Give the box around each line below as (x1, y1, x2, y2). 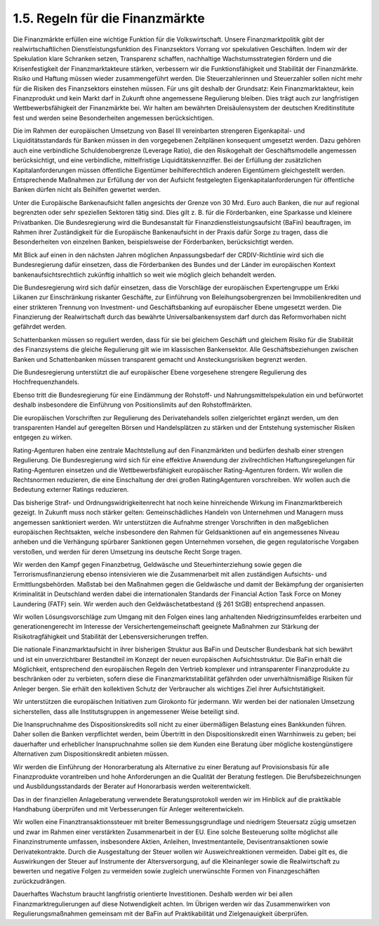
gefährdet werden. (13, 322, 67, 331)
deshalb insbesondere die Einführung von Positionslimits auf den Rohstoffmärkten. (13, 400, 253, 409)
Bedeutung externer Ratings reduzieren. (13, 485, 129, 494)
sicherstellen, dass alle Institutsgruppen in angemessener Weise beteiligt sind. (13, 707, 240, 716)
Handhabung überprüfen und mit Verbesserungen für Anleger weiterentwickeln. (13, 805, 245, 814)
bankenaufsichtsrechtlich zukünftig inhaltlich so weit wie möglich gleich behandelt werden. (13, 270, 277, 279)
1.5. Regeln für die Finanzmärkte (13, 11, 205, 26)
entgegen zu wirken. (13, 433, 73, 442)
